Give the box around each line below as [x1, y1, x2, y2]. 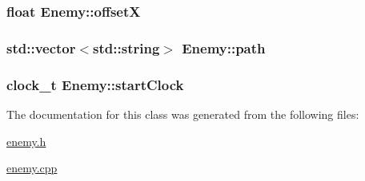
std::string [93, 37, 160, 57]
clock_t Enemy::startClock [6, 74, 184, 94]
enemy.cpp [6, 159, 58, 176]
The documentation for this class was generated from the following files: [6, 105, 359, 122]
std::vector [6, 37, 76, 57]
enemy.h [6, 132, 46, 149]
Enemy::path [182, 37, 266, 57]
